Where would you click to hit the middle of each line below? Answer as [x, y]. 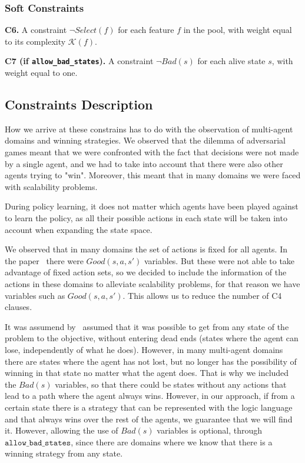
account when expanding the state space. [79, 229]
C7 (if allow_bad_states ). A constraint [79, 61]
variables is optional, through [210, 430]
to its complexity [35, 41]
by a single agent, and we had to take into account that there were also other [144, 163]
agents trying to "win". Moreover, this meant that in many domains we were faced [153, 175]
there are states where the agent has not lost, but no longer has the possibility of [151, 361]
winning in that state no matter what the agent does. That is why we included [147, 373]
